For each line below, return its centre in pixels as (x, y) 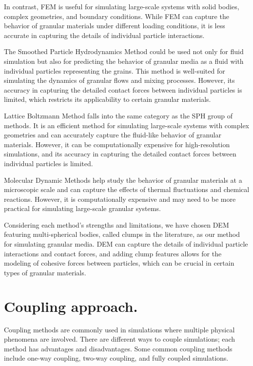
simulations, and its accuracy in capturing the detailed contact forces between (120, 154)
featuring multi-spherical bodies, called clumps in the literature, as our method (122, 234)
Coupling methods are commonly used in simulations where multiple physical (119, 329)
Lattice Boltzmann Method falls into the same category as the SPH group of (118, 115)
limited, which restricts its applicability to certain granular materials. (107, 99)
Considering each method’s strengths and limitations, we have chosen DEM (117, 224)
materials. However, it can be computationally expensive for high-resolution (117, 144)
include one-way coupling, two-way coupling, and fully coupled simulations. (116, 358)
